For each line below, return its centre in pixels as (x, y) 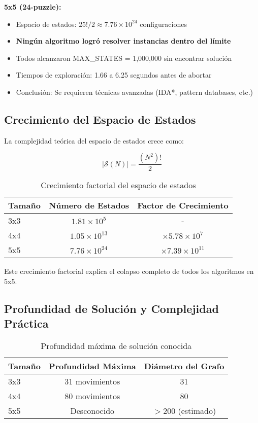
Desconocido (92, 411)
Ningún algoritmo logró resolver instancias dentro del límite (123, 41)
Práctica (26, 323)
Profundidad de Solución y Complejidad (111, 308)
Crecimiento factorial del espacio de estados (118, 185)
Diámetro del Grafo (184, 366)
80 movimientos (92, 396)
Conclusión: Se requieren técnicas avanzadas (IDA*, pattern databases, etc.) (134, 92)
